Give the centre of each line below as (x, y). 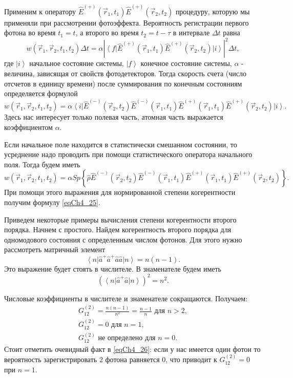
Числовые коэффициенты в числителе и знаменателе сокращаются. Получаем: (126, 298)
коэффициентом (28, 127)
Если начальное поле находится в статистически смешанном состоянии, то (121, 144)
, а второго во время (107, 32)
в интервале (191, 32)
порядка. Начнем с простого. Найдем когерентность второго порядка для (118, 229)
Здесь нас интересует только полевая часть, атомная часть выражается (114, 117)
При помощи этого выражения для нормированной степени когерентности (120, 192)
